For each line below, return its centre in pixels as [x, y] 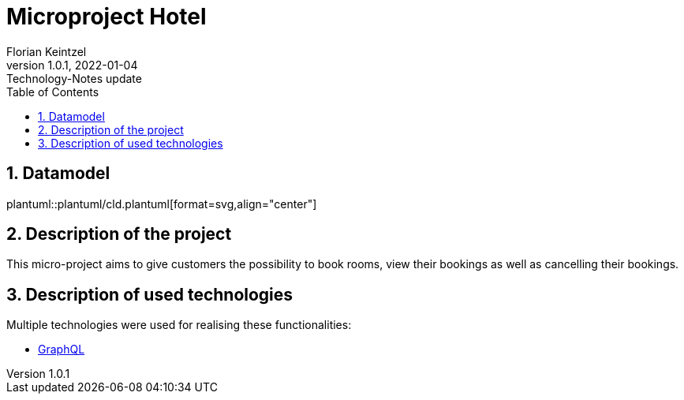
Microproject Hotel [107, 17]
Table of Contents [53, 92]
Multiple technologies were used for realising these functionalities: [179, 325]
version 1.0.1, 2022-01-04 [72, 65]
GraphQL [62, 350]
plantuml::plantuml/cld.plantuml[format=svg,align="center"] [162, 204]
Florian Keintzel [47, 51]
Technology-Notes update [74, 78]
